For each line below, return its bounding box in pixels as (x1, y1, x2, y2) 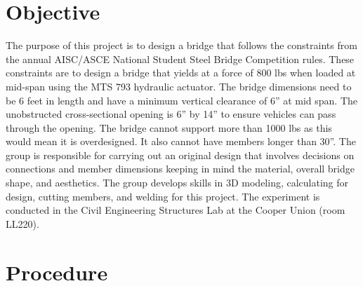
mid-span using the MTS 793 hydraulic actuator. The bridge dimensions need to (6, 79, 352, 93)
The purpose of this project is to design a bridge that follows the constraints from (6, 38, 357, 53)
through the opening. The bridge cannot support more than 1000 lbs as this (6, 120, 332, 135)
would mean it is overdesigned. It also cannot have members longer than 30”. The (6, 134, 356, 149)
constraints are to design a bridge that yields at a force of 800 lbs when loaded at (6, 65, 356, 80)
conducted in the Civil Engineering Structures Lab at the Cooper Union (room (6, 203, 345, 217)
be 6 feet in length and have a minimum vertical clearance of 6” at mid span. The (6, 93, 358, 107)
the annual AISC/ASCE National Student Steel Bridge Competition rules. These (6, 51, 355, 66)
